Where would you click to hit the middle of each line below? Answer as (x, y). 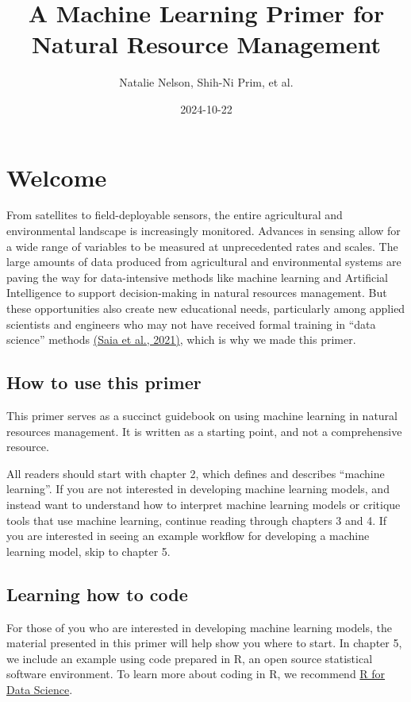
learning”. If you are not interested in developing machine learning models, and (198, 489)
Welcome (57, 177)
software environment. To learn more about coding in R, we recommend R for (196, 674)
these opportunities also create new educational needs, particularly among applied (206, 308)
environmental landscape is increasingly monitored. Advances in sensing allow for (204, 231)
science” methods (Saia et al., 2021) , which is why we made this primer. (181, 339)
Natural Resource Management (206, 44)
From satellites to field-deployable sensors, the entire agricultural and (175, 215)
